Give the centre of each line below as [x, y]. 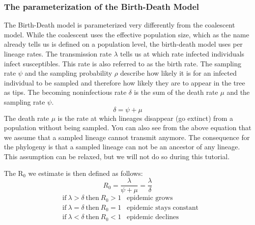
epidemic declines [153, 217]
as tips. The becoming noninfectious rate [65, 92]
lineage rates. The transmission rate [58, 54]
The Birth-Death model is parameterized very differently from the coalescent [120, 25]
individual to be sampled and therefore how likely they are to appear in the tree [125, 82]
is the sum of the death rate [176, 92]
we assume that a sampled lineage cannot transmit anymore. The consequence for [127, 137]
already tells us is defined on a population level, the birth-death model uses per [123, 44]
